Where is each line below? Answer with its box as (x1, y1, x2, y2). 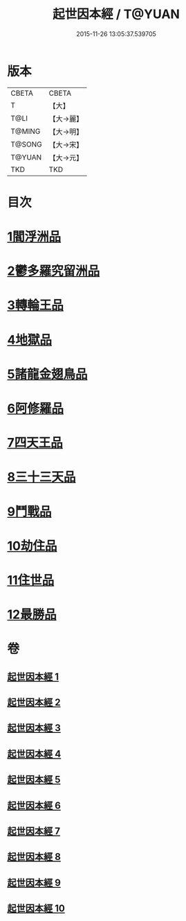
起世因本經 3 (7, 723, 61, 734)
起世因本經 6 (7, 800, 61, 811)
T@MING (10, 126, 41, 136)
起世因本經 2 (7, 697, 61, 709)
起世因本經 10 (7, 903, 66, 915)
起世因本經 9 (7, 877, 61, 888)
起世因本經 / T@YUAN (53, 6, 180, 22)
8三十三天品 (7, 469, 76, 485)
